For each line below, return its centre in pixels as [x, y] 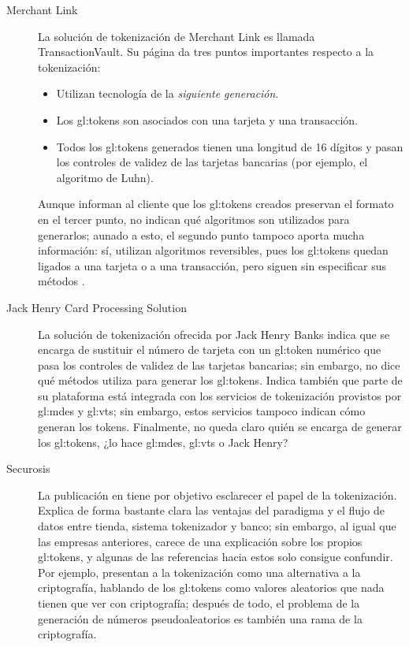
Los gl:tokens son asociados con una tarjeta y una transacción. [207, 119]
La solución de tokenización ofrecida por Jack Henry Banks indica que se [214, 334]
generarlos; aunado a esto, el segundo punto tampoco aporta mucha [201, 234]
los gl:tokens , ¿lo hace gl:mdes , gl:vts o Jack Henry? [163, 442]
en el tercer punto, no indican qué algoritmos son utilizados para [194, 219]
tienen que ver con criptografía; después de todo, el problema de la [199, 603]
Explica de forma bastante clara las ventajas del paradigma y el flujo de [211, 510]
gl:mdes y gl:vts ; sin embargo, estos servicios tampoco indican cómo [202, 411]
